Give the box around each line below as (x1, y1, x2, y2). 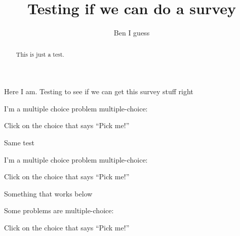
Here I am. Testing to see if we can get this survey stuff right (4, 86, 193, 97)
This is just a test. (16, 50, 64, 58)
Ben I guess (113, 27, 150, 38)
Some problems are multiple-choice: (4, 205, 114, 216)
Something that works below (4, 188, 93, 199)
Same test (4, 137, 34, 147)
